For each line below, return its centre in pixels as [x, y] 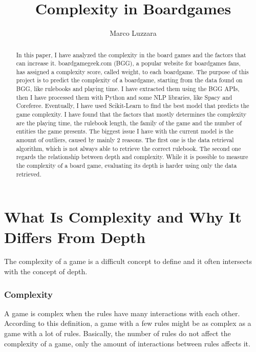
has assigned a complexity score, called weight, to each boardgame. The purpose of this [132, 71]
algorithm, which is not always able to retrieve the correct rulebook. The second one [129, 148]
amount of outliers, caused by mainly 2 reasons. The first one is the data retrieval [125, 140]
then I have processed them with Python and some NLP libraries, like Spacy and [124, 97]
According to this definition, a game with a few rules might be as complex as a [128, 323]
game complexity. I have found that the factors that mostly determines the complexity [131, 114]
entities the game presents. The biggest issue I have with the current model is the [125, 131]
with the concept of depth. [46, 271]
